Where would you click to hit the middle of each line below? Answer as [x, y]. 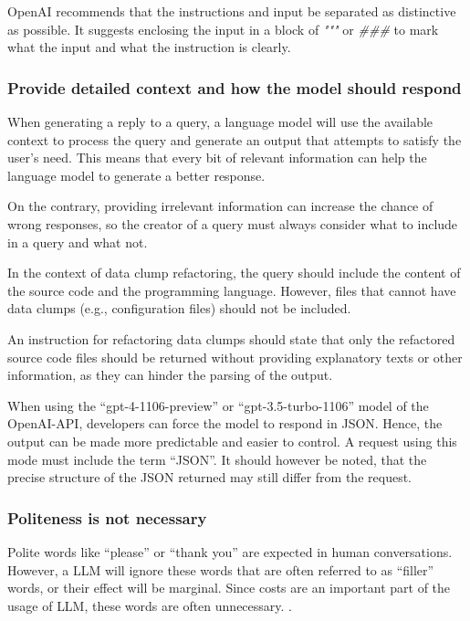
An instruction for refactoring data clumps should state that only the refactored [231, 338]
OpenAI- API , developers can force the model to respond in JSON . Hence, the [225, 423]
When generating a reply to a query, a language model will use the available [220, 121]
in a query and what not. [78, 242]
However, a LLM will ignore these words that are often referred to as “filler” [221, 569]
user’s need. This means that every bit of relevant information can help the [217, 158]
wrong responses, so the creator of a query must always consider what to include [233, 223]
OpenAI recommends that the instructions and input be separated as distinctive [232, 11]
